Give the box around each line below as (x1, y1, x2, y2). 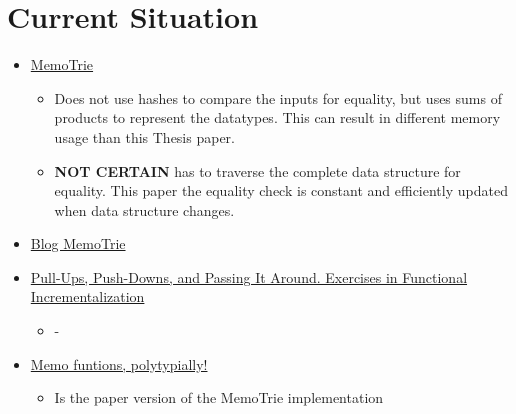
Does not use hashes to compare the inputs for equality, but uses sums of (54, 87, 502, 108)
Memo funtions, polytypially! (30, 353, 208, 374)
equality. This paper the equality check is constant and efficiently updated (54, 180, 508, 201)
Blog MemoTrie (30, 233, 126, 254)
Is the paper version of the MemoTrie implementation (54, 387, 384, 408)
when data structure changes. (54, 199, 235, 220)
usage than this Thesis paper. (54, 126, 235, 147)
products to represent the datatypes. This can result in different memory (54, 107, 501, 128)
